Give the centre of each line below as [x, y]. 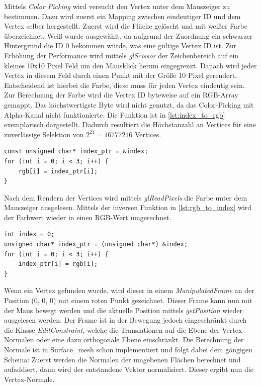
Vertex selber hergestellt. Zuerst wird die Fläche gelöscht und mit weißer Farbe [126, 26]
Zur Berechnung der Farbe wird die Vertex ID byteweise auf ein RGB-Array [121, 95]
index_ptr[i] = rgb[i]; [58, 264]
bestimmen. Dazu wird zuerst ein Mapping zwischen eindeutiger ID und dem [122, 16]
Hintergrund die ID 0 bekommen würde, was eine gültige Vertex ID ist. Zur [120, 45]
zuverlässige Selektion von [44, 134]
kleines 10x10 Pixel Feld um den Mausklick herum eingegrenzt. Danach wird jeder [130, 65]
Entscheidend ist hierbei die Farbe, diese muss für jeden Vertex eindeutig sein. [124, 85]
